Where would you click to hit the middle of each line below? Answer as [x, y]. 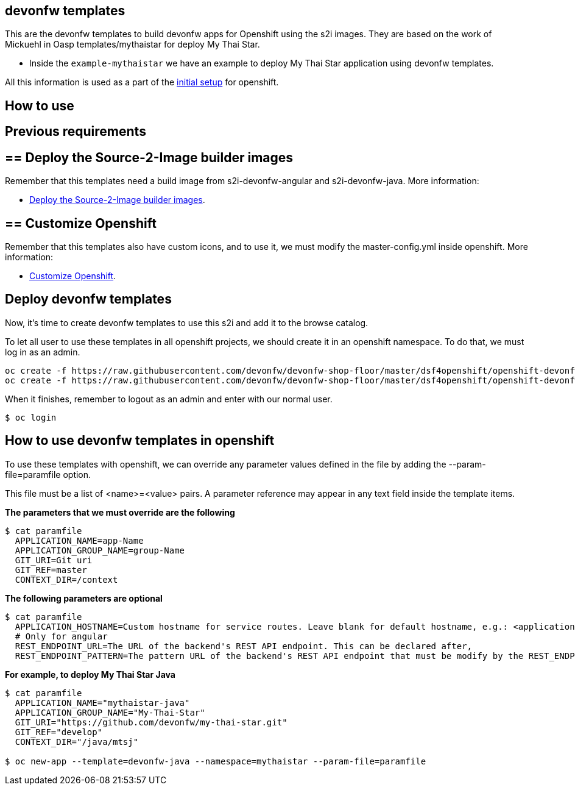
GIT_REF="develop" [59, 732]
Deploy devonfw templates [88, 299]
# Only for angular [61, 636]
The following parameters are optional [84, 598]
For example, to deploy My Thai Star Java [90, 674]
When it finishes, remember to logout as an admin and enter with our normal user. [169, 399]
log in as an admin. [43, 352]
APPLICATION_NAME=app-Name [79, 540]
